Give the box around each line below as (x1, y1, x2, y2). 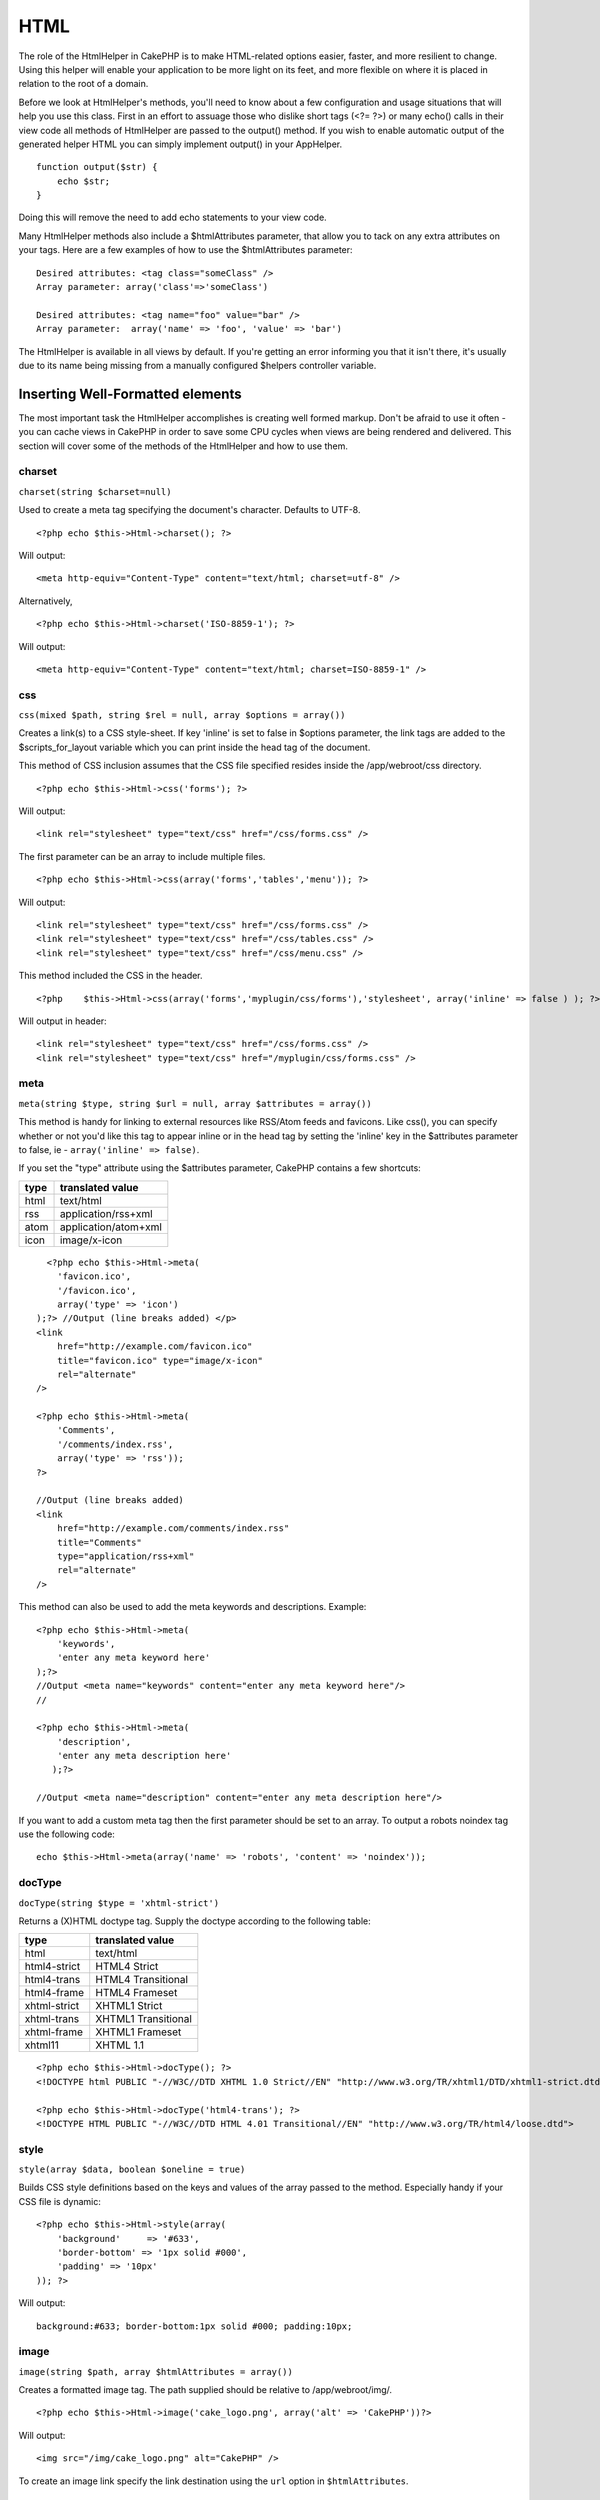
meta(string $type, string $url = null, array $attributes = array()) (18, 1098, 372, 1109)
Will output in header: (18, 1015, 107, 1027)
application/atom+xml (59, 1220, 162, 1234)
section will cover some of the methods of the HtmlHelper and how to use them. (18, 440, 349, 452)
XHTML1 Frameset (95, 2025, 182, 2039)
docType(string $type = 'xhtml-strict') (18, 1897, 220, 1909)
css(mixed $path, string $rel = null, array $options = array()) (18, 710, 346, 721)
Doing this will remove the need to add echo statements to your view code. (18, 211, 327, 224)
